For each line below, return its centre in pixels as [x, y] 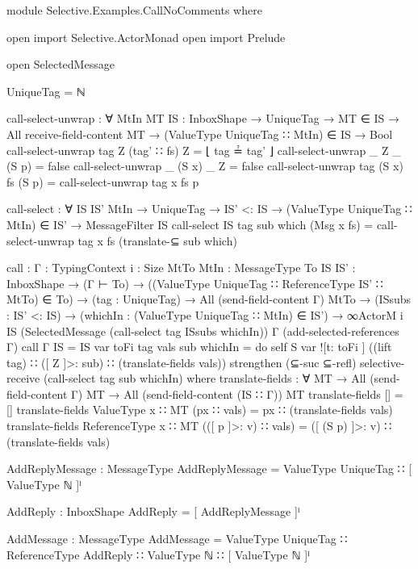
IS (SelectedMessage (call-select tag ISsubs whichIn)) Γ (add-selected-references [203, 331]
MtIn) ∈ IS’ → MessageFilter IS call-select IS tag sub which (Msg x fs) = [190, 224]
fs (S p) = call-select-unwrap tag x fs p [103, 181]
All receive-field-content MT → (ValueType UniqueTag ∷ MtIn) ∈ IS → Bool [200, 134]
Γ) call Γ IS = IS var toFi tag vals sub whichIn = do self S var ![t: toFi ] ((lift [199, 347]
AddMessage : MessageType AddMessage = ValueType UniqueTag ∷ [177, 539]
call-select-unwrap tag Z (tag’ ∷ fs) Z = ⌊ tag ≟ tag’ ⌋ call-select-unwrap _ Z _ [204, 150]
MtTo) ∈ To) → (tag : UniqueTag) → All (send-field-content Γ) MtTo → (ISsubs [209, 299]
